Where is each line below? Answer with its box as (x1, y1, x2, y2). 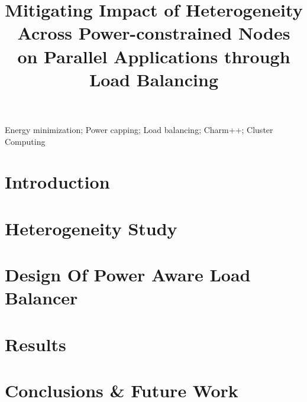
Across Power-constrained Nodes (17, 21, 290, 45)
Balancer (5, 286, 78, 310)
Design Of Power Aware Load (5, 262, 251, 287)
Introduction (5, 170, 110, 194)
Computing (5, 135, 46, 147)
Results (5, 332, 66, 356)
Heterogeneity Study (5, 216, 177, 240)
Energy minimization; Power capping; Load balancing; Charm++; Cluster (5, 123, 273, 135)
